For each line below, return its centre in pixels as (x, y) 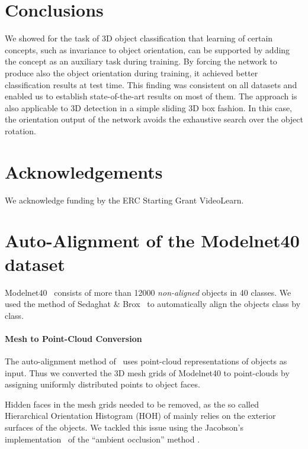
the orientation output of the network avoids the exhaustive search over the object (154, 119)
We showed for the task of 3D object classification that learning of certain (139, 38)
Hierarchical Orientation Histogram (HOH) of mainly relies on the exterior (140, 416)
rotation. (20, 130)
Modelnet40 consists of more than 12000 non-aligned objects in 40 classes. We (148, 292)
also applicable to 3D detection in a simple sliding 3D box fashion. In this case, (149, 107)
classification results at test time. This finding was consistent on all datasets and (151, 84)
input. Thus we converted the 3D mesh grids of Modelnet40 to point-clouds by (147, 372)
